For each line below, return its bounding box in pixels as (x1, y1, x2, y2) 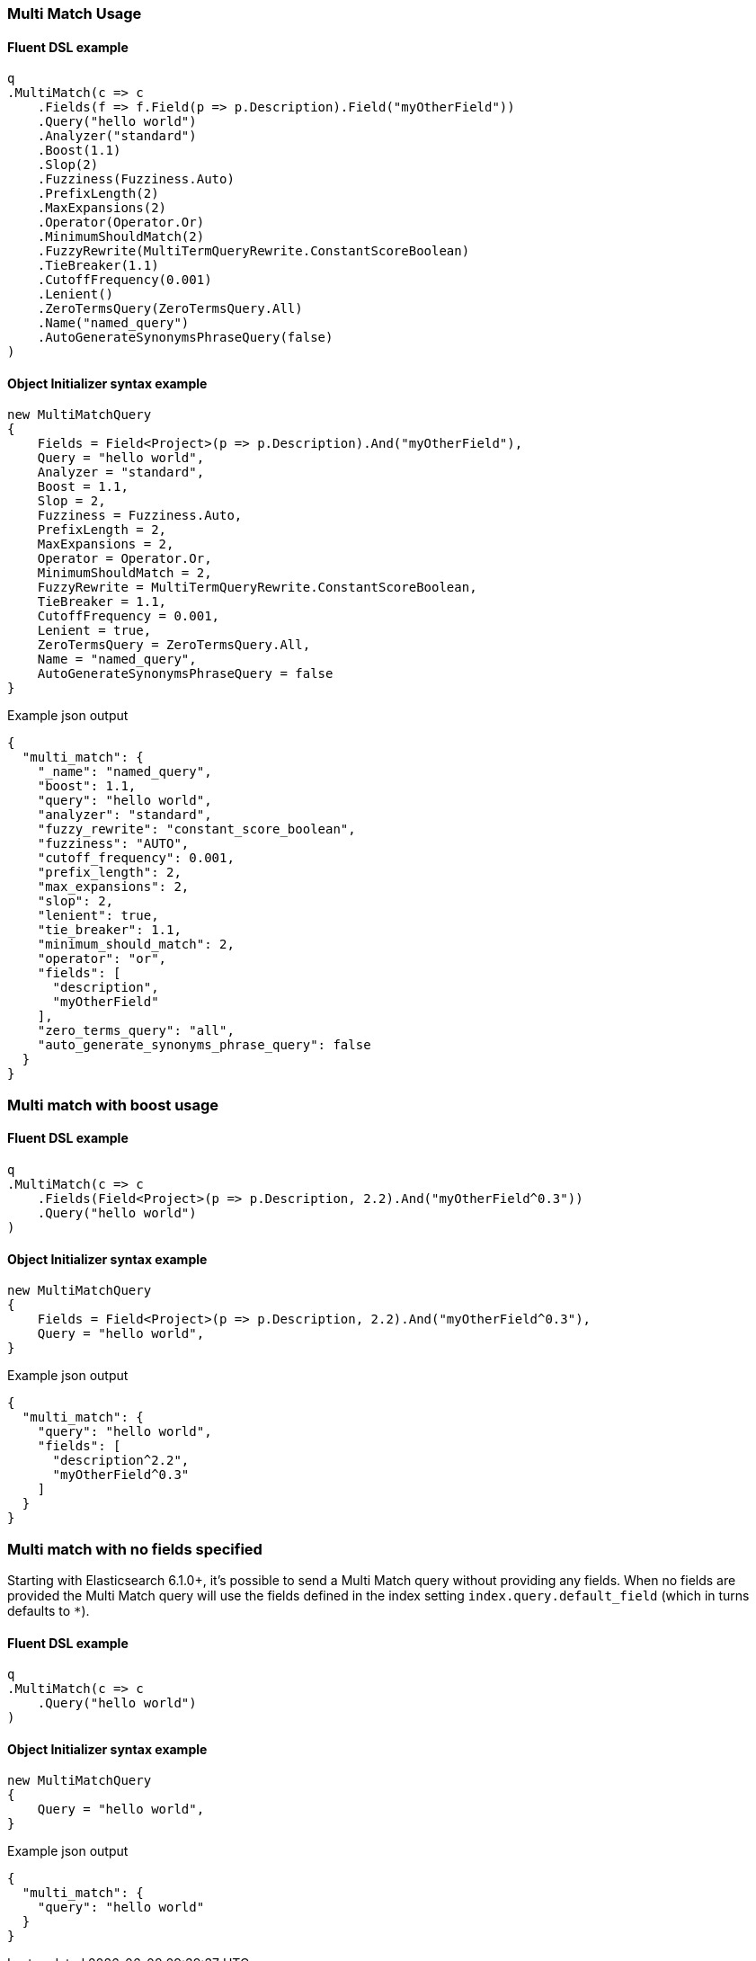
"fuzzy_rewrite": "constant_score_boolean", (37, 822, 356, 837)
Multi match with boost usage (7, 1095, 219, 1114)
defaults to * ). (7, 1603, 90, 1618)
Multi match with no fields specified (7, 1539, 262, 1558)
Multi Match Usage (7, 4, 142, 22)
